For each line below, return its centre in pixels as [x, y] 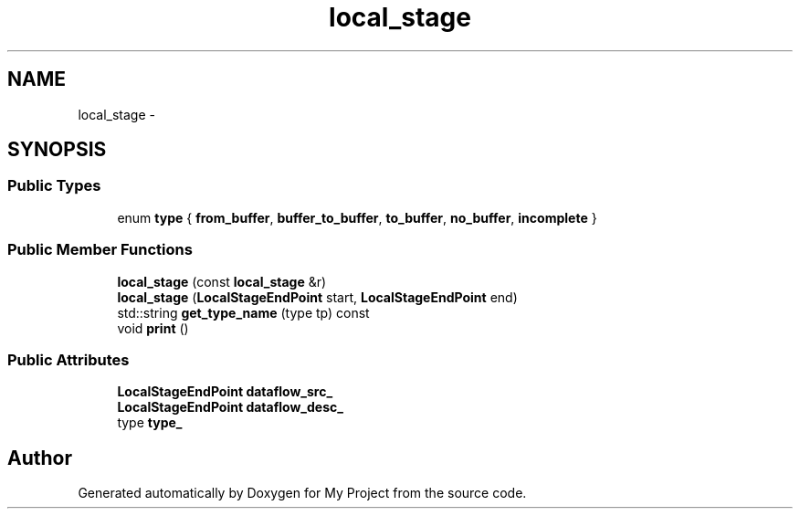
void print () [153, 328]
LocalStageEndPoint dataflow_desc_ [230, 407]
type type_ [150, 423]
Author [40, 458]
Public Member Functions [100, 250]
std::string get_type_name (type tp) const [243, 312]
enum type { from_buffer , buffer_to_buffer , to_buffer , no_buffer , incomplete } [357, 217]
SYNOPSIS [57, 150]
